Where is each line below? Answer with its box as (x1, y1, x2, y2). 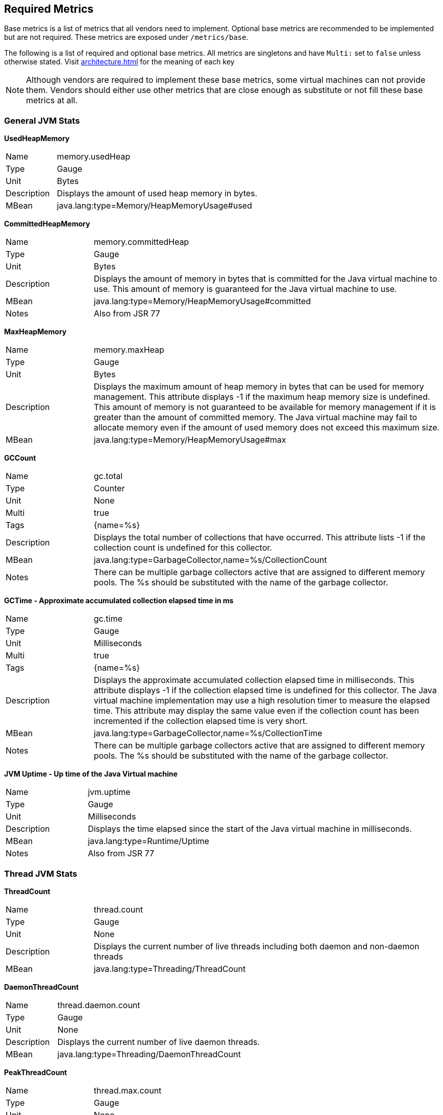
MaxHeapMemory (4, 327, 67, 336)
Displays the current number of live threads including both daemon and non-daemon (93, 941, 420, 951)
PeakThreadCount (4, 1067, 67, 1077)
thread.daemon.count (57, 999, 140, 1010)
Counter (93, 483, 125, 494)
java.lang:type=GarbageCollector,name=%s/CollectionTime (93, 728, 323, 739)
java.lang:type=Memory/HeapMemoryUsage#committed (93, 296, 311, 307)
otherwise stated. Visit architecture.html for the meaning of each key (4, 57, 235, 66)
